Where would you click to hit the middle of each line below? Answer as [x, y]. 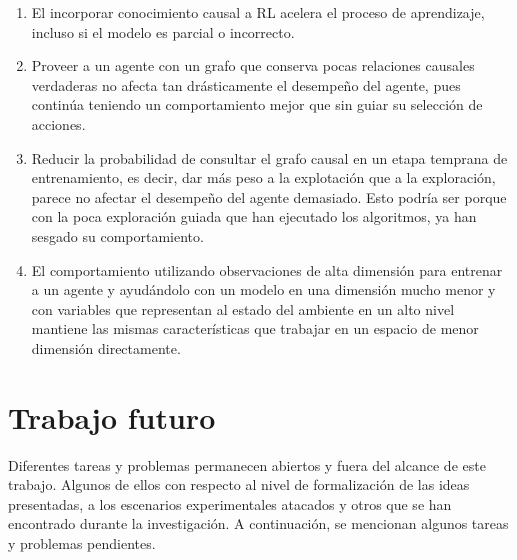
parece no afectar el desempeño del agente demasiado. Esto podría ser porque [269, 196]
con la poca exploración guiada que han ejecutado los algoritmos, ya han [254, 216]
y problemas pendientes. [82, 543]
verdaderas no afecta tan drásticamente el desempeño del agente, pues [246, 84]
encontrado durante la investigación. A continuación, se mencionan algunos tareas [258, 523]
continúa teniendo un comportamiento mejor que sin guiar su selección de [257, 104]
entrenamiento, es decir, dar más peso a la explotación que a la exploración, [263, 177]
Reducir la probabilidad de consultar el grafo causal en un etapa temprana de [269, 157]
